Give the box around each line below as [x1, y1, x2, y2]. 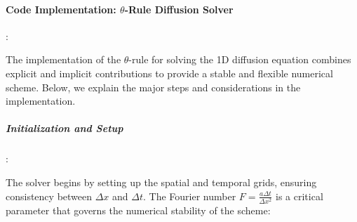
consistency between [6, 188, 93, 203]
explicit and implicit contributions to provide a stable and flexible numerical [6, 65, 333, 80]
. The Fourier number [143, 188, 236, 203]
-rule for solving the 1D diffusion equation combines [128, 52, 351, 67]
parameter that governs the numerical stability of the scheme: [6, 202, 271, 217]
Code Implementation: [6, 1, 116, 16]
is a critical [276, 188, 323, 203]
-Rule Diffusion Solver [124, 1, 234, 16]
